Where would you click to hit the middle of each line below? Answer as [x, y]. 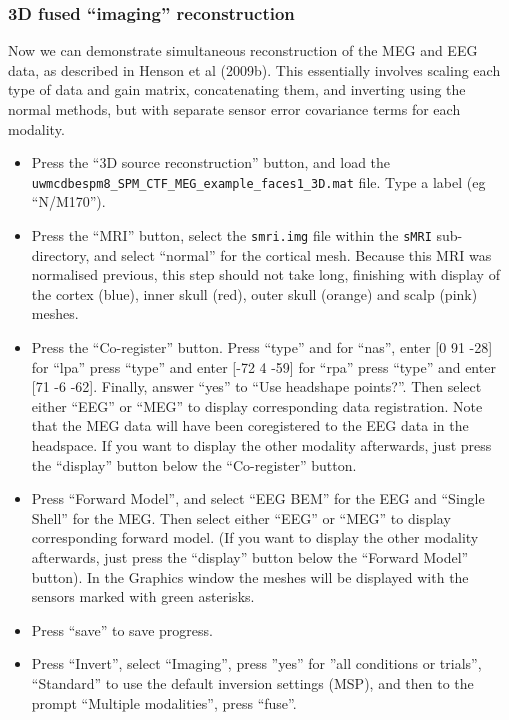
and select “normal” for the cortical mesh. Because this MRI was [293, 254]
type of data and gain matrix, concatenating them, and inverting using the [237, 89]
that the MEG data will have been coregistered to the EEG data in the [250, 425]
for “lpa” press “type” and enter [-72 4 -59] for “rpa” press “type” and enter [263, 366]
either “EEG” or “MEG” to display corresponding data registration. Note [257, 405]
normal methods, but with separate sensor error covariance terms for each [234, 109]
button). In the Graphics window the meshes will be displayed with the [250, 576]
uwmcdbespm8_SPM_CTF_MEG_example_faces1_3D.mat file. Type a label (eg [258, 181]
